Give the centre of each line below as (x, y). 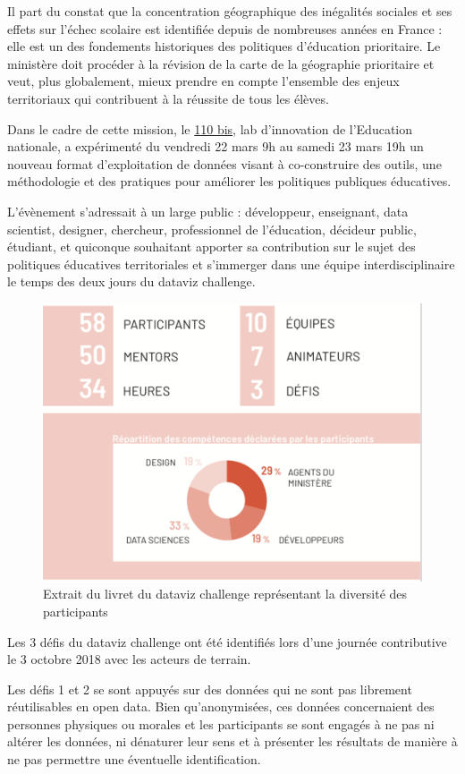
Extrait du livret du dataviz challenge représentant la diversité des (225, 594)
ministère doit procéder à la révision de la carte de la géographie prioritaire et (221, 63)
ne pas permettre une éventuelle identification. (134, 759)
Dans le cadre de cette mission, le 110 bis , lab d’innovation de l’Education (210, 128)
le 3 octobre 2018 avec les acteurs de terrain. (129, 659)
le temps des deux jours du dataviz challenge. (131, 281)
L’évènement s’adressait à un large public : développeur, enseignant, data (208, 211)
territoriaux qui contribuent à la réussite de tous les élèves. (168, 98)
